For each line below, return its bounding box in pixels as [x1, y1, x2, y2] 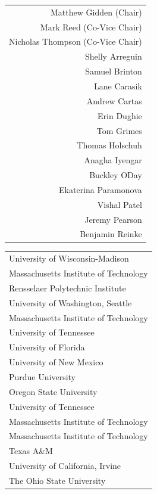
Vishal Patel [97, 198, 142, 210]
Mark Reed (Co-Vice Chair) [40, 20, 142, 33]
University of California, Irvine [9, 459, 121, 472]
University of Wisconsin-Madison [9, 252, 129, 265]
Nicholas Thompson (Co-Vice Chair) [9, 35, 142, 48]
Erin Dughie [98, 109, 142, 122]
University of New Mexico [9, 356, 103, 368]
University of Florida [9, 341, 85, 353]
